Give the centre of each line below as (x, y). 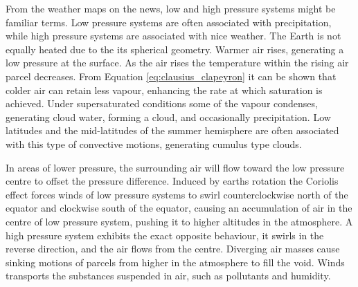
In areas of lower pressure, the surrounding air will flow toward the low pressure (175, 167)
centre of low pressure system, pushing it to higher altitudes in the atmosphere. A (179, 221)
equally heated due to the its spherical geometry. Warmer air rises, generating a (175, 49)
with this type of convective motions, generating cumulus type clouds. (154, 143)
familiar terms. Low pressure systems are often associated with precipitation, (169, 22)
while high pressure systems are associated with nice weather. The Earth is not (173, 36)
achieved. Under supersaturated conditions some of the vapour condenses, (162, 103)
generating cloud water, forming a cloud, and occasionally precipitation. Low (168, 117)
